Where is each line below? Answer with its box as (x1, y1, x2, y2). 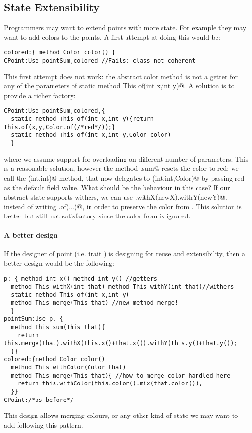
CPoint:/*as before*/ (4, 396, 74, 403)
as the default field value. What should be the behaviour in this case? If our (4, 182, 230, 192)
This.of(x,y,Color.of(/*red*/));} (4, 123, 116, 131)
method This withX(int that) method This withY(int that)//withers (11, 283, 234, 290)
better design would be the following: (4, 258, 114, 268)
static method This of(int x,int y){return (11, 116, 154, 123)
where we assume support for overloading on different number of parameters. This (4, 153, 249, 164)
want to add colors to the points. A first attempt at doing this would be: (4, 32, 220, 42)
